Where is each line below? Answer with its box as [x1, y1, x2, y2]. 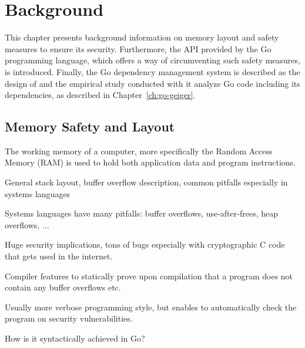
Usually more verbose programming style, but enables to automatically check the [5, 300, 297, 313]
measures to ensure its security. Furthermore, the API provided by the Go [5, 42, 272, 55]
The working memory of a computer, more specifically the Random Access [5, 144, 273, 157]
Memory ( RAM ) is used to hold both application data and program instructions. [5, 156, 296, 168]
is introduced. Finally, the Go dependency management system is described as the [5, 65, 300, 77]
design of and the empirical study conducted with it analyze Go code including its [5, 77, 300, 89]
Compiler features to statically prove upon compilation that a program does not [5, 269, 293, 282]
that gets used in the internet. [5, 250, 113, 262]
